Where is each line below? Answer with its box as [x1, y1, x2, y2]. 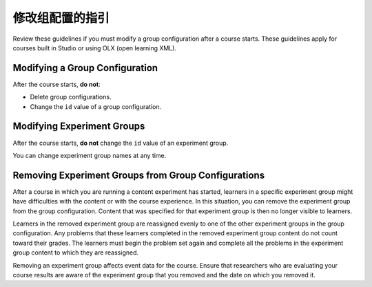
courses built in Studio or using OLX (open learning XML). [12, 43, 177, 52]
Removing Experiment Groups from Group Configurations [12, 169, 265, 181]
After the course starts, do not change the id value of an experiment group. [12, 139, 229, 147]
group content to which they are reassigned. [12, 248, 139, 257]
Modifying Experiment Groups [12, 121, 145, 132]
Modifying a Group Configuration [12, 62, 158, 74]
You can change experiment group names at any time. [12, 151, 167, 159]
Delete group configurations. [30, 93, 112, 101]
